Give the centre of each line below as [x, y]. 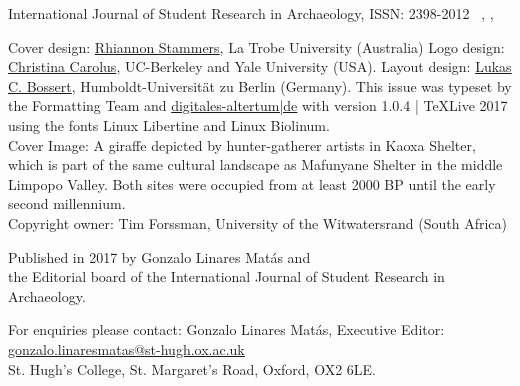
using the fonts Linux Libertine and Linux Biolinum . [169, 124]
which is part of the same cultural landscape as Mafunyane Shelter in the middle [255, 164]
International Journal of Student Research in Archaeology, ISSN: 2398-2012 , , [251, 13]
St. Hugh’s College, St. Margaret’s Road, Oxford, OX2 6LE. [192, 368]
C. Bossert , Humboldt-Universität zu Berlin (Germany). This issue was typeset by [260, 85]
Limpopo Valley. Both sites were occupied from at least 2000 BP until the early [252, 183]
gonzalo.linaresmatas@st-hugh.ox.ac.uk [126, 348]
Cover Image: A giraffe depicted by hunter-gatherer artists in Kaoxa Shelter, [242, 144]
